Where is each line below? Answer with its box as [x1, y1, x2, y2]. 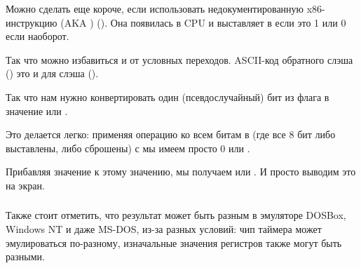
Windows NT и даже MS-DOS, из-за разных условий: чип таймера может [6, 222, 322, 236]
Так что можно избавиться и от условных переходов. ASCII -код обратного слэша [6, 52, 353, 67]
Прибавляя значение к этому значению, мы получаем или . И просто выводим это [6, 164, 356, 179]
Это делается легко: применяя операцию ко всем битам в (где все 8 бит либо [6, 127, 336, 142]
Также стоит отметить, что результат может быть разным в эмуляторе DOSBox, [6, 208, 346, 222]
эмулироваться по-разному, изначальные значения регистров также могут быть [6, 235, 342, 250]
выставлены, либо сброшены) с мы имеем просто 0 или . [6, 140, 250, 155]
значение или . [6, 103, 68, 118]
